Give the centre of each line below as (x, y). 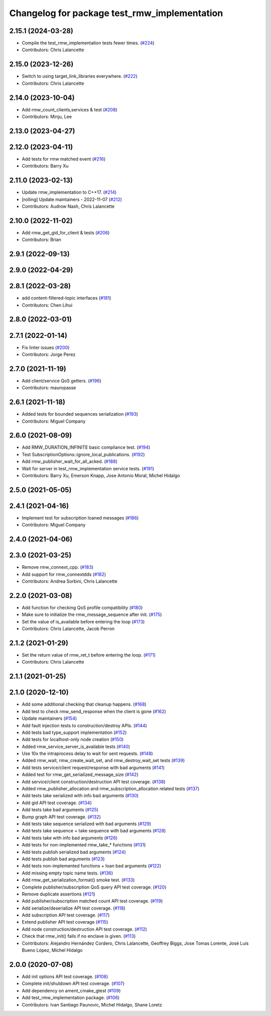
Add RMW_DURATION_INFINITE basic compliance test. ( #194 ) (86, 447)
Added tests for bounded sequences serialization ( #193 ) (80, 414)
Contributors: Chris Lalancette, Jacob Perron (68, 629)
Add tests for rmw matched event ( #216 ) (63, 159)
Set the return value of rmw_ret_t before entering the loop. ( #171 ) (89, 655)
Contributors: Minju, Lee (47, 117)
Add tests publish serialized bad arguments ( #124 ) (74, 852)
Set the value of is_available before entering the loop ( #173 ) (83, 621)
